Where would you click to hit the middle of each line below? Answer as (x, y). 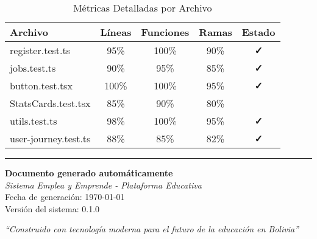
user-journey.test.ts (50, 138)
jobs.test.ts (33, 68)
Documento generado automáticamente (89, 173)
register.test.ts (40, 50)
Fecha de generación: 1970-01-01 (65, 197)
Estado (258, 32)
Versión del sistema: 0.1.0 (52, 208)
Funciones (165, 32)
